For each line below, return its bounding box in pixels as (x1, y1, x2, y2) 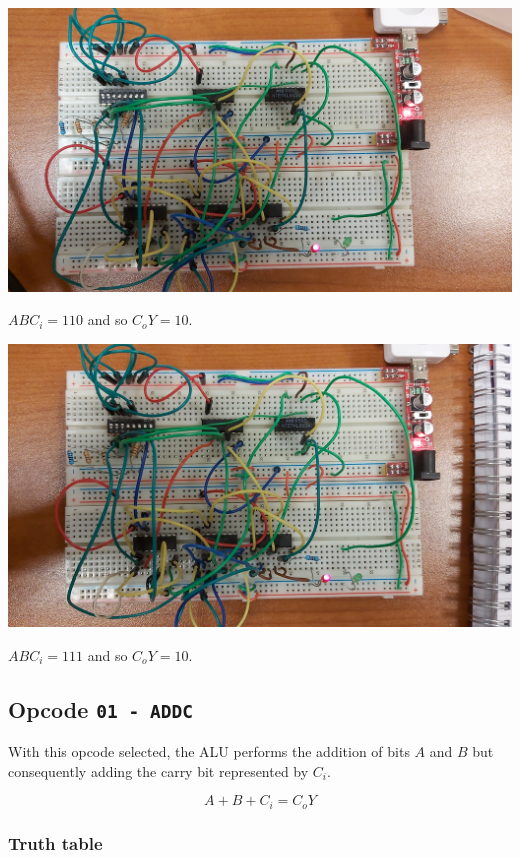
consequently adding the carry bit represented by (8, 760, 309, 781)
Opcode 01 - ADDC (8, 693, 193, 724)
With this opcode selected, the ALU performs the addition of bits (8, 741, 410, 762)
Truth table (8, 830, 103, 855)
